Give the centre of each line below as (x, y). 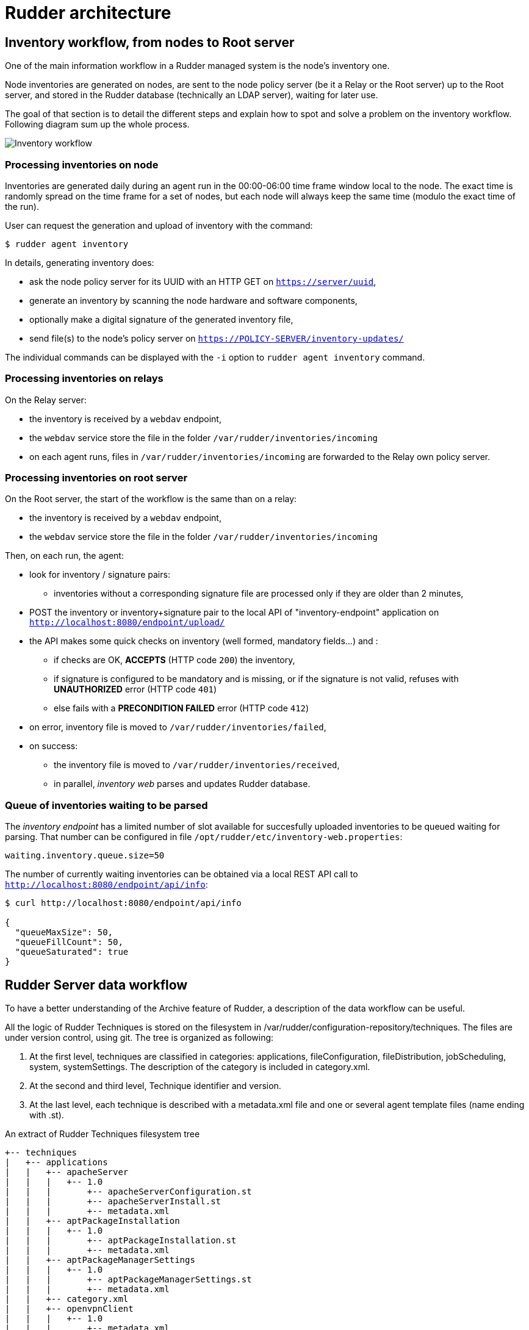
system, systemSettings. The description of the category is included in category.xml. (200, 1067)
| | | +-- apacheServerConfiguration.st (128, 1192)
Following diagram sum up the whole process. (97, 124)
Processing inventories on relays (84, 379)
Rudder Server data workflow (96, 985)
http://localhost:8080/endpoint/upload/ (127, 623)
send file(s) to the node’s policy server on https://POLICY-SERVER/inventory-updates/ (217, 338)
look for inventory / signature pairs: (100, 575)
